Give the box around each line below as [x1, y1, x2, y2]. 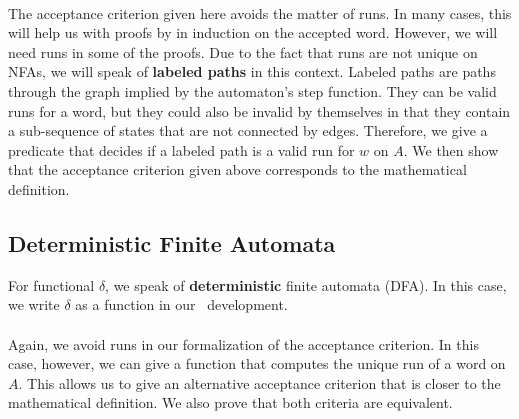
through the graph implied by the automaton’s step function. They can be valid [8, 80, 497, 101]
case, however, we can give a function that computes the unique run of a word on [8, 353, 506, 374]
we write [8, 294, 60, 315]
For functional [8, 274, 95, 295]
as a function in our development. [75, 294, 288, 315]
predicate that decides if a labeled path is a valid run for [8, 139, 355, 160]
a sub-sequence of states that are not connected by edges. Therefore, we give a [8, 120, 488, 141]
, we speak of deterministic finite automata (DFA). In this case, [105, 274, 507, 295]
